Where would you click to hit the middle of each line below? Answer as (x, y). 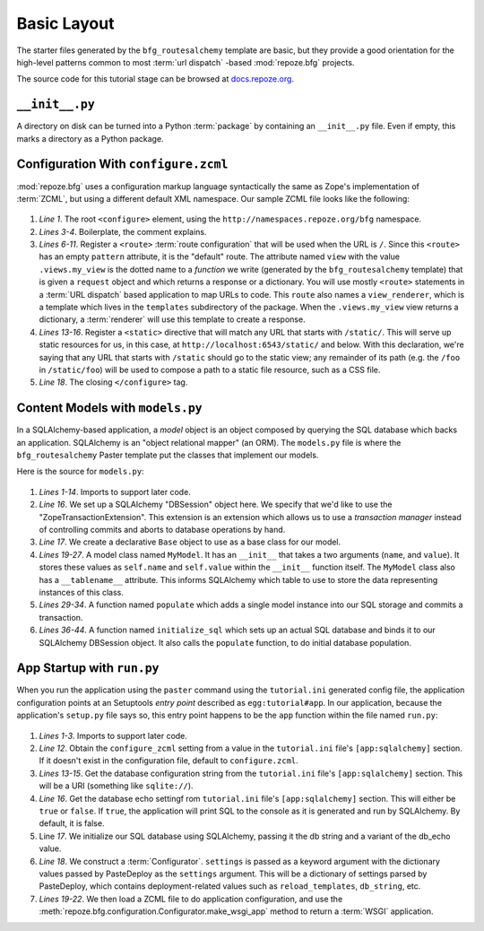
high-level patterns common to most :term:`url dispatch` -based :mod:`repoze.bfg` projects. (186, 62)
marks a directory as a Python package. (91, 138)
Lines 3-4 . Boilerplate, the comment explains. (123, 231)
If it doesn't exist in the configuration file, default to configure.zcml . (169, 761)
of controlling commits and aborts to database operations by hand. (162, 530)
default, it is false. (72, 823)
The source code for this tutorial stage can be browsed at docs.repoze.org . (156, 79)
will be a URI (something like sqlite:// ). (116, 786)
